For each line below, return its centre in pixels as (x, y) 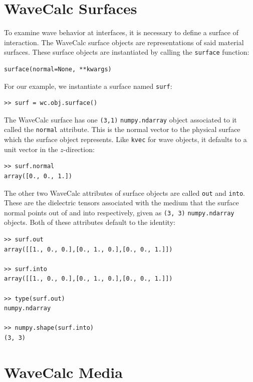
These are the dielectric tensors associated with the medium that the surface (121, 203)
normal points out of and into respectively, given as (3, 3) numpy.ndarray (119, 212)
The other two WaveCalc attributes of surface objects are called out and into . (125, 193)
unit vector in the (31, 149)
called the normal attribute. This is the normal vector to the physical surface (122, 129)
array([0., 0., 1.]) (38, 176)
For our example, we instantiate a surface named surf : (88, 86)
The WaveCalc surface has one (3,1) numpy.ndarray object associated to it (120, 119)
